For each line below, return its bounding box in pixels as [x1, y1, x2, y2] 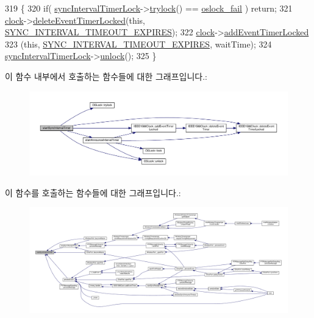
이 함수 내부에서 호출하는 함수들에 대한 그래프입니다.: [5, 69, 207, 82]
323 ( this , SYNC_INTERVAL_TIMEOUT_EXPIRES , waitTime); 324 [5, 37, 272, 50]
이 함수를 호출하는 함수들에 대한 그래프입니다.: [5, 186, 181, 199]
